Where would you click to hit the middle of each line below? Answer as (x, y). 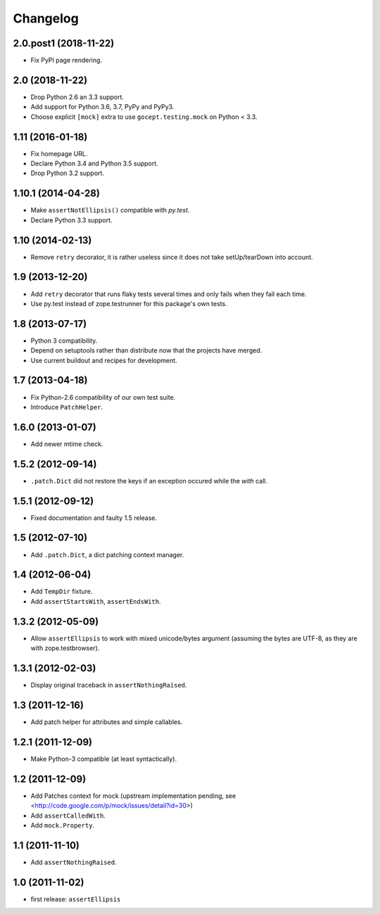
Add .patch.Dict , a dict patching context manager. (107, 554)
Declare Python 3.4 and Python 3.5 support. (94, 164)
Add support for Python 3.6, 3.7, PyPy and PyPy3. (102, 107)
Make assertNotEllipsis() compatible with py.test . (110, 210)
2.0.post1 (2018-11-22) (64, 43)
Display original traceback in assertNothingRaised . (109, 685)
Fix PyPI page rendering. (66, 61)
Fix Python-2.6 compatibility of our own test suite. (103, 397)
